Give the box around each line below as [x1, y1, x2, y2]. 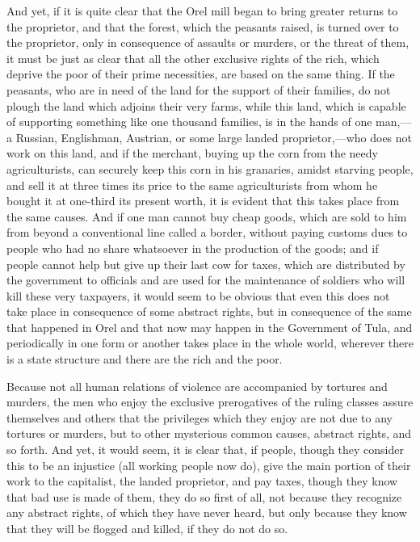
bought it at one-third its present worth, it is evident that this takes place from [6, 192, 400, 209]
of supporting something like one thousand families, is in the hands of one [6, 113, 372, 130]
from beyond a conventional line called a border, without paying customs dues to [6, 224, 408, 241]
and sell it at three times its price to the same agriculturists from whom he [6, 176, 378, 193]
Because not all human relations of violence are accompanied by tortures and [6, 377, 388, 394]
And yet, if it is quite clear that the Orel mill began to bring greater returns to [6, 2, 398, 19]
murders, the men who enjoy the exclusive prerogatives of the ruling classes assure [6, 393, 414, 410]
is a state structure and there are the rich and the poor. [6, 351, 283, 368]
